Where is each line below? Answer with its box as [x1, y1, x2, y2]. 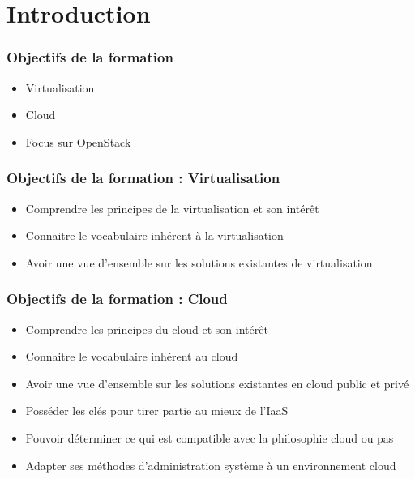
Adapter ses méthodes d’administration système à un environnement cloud [25, 456, 396, 473]
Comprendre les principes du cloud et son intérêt [25, 320, 268, 337]
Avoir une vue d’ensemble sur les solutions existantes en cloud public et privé [25, 374, 409, 391]
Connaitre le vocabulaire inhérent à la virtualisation [25, 227, 284, 244]
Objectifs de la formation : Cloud [6, 289, 228, 309]
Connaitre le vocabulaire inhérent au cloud [25, 348, 238, 365]
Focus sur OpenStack [25, 133, 131, 150]
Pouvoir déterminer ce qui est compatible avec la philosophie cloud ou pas [25, 429, 394, 446]
